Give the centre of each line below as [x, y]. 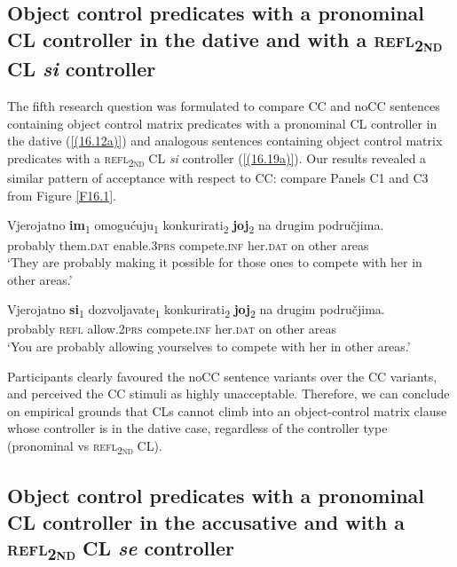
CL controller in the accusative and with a [206, 521]
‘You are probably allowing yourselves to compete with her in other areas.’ [209, 346]
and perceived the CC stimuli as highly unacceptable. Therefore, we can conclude [228, 394]
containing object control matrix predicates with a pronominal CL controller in [222, 123]
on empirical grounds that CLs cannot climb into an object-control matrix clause [227, 410]
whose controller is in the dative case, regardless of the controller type [197, 428]
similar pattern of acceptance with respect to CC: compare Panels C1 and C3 [218, 178]
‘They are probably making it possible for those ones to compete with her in [215, 262]
